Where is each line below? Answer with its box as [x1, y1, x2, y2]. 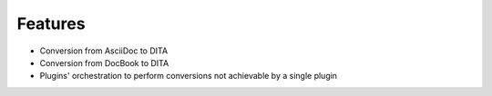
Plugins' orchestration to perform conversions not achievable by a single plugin [39, 71, 337, 82]
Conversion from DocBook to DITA [39, 57, 169, 68]
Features [16, 14, 86, 34]
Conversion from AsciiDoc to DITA [39, 45, 169, 56]
